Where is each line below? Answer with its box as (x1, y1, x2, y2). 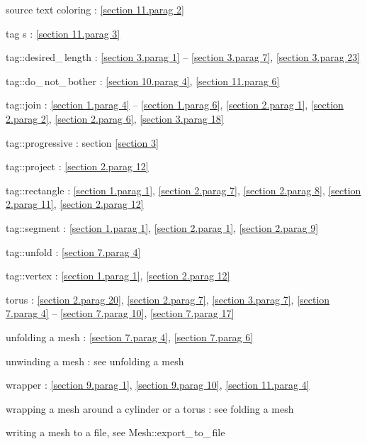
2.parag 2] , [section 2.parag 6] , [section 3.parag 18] (6, 111, 224, 126)
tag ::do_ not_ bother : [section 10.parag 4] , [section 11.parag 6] (6, 73, 280, 88)
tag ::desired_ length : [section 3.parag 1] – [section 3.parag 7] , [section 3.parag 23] (6, 50, 361, 65)
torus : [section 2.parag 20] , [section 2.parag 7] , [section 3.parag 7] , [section (6, 292, 330, 306)
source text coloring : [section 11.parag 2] (6, 2, 184, 16)
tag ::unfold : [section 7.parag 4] (6, 244, 141, 259)
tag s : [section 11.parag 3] (6, 26, 120, 40)
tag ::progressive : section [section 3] (6, 135, 159, 150)
